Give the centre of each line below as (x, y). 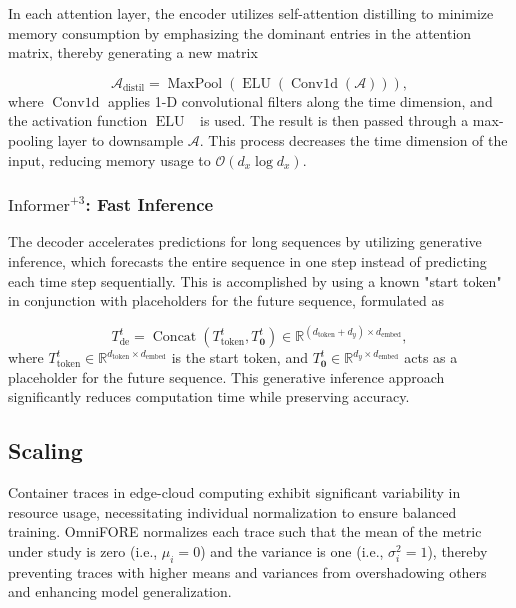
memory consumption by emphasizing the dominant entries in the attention (240, 32)
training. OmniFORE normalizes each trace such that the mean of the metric (245, 531)
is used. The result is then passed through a (334, 120)
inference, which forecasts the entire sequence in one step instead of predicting (247, 260)
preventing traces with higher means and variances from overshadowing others (247, 571)
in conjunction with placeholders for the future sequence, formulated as (226, 300)
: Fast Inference (149, 204)
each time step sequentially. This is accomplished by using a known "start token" (255, 280)
